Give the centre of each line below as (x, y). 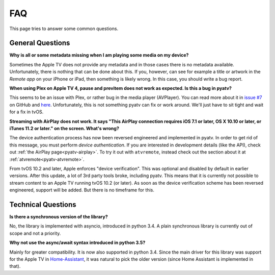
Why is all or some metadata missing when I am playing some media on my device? (99, 55)
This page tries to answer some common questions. (64, 29)
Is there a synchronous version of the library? (59, 217)
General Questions (40, 43)
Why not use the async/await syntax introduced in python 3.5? (77, 243)
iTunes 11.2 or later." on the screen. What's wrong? (64, 128)
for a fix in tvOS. (26, 112)
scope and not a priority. (35, 233)
